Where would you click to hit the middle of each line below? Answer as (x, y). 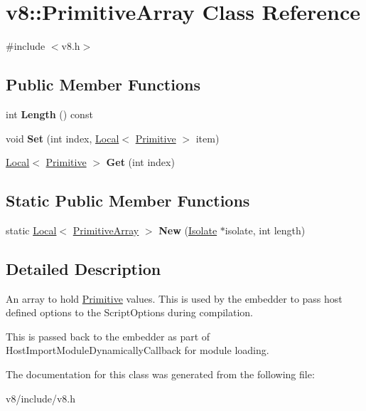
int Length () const (49, 114)
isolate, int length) (265, 230)
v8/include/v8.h (41, 398)
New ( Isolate (188, 230)
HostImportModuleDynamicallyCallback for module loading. (138, 350)
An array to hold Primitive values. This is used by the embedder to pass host (174, 298)
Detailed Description (84, 268)
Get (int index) (140, 162)
